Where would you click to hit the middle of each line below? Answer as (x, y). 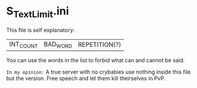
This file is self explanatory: (40, 30)
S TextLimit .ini (38, 12)
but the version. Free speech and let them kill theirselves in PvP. (86, 78)
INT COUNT (24, 45)
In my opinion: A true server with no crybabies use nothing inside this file (98, 72)
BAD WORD (58, 45)
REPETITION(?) (99, 45)
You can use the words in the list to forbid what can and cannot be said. (95, 60)
